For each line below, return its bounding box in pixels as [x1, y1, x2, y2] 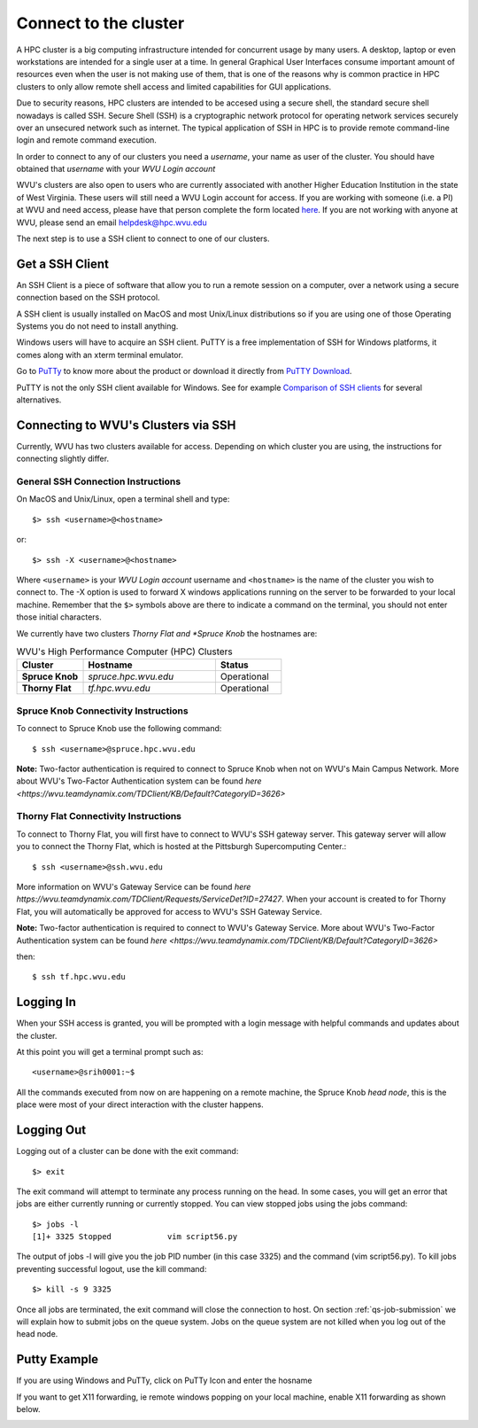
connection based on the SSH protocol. [16, 293, 160, 303]
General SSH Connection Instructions [16, 475, 181, 488]
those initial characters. [16, 612, 102, 622]
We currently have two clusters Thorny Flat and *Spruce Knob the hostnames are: [16, 628, 318, 638]
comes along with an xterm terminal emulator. [16, 349, 183, 360]
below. [16, 1404, 41, 1415]
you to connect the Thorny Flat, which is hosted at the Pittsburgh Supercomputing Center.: [16, 841, 347, 852]
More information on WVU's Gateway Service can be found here [16, 882, 251, 892]
